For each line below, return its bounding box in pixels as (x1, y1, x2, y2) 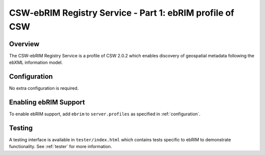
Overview (9, 40, 40, 48)
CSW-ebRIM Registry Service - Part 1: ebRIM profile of (9, 7, 235, 18)
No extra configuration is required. (9, 85, 79, 91)
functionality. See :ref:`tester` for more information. (9, 144, 112, 150)
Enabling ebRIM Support (9, 98, 85, 106)
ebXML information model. (9, 59, 63, 66)
